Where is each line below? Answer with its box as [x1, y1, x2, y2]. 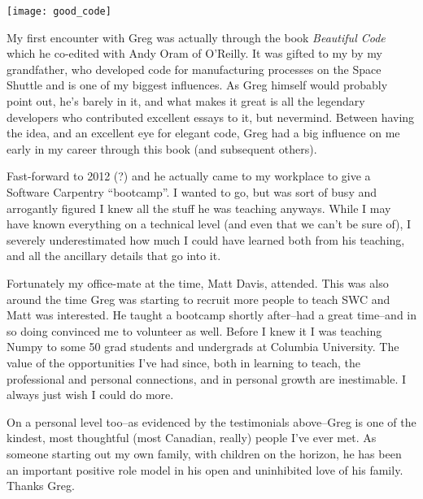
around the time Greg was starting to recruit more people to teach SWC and [7, 290, 390, 307]
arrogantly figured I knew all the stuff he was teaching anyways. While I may [7, 199, 391, 216]
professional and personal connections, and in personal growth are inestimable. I [7, 370, 407, 387]
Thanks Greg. [7, 477, 75, 494]
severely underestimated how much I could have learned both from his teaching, [7, 231, 405, 248]
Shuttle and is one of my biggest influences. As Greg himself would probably [7, 76, 388, 93]
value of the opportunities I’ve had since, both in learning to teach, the [7, 354, 361, 371]
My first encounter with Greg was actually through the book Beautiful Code [7, 28, 386, 46]
